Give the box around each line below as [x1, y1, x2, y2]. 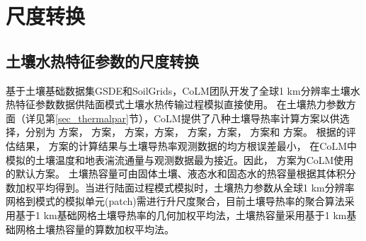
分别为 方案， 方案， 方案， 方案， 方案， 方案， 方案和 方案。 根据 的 [25, 124, 346, 139]
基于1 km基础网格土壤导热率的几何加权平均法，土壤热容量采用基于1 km [15, 207, 347, 222]
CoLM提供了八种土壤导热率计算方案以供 [153, 110, 340, 125]
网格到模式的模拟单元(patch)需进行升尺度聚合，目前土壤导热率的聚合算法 [6, 194, 345, 208]
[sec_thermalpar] [55, 110, 129, 125]
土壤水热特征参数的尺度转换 [6, 49, 199, 71]
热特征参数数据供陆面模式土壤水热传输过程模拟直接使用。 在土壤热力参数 [6, 97, 346, 112]
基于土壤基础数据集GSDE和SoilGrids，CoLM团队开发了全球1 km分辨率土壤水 [6, 83, 360, 98]
